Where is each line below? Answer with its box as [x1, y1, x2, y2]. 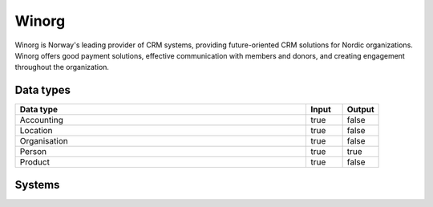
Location [19, 125, 53, 136]
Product [19, 156, 50, 168]
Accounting [19, 115, 63, 126]
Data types [14, 83, 71, 97]
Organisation [19, 136, 68, 147]
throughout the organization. [14, 63, 110, 72]
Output [346, 104, 374, 116]
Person [19, 146, 47, 157]
